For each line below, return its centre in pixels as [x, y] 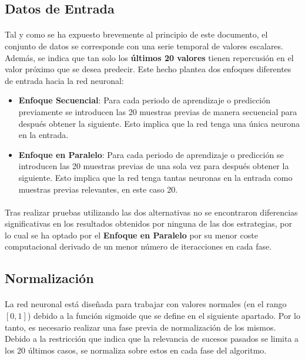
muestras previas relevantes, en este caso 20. [98, 189]
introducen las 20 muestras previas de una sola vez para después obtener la [154, 166]
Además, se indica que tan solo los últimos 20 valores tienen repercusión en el [149, 57]
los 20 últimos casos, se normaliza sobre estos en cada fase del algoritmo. [136, 350]
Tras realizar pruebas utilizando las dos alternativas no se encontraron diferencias [151, 212]
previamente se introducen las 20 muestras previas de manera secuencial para [158, 111]
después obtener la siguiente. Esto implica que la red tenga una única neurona [159, 123]
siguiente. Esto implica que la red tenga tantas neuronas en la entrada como [155, 177]
